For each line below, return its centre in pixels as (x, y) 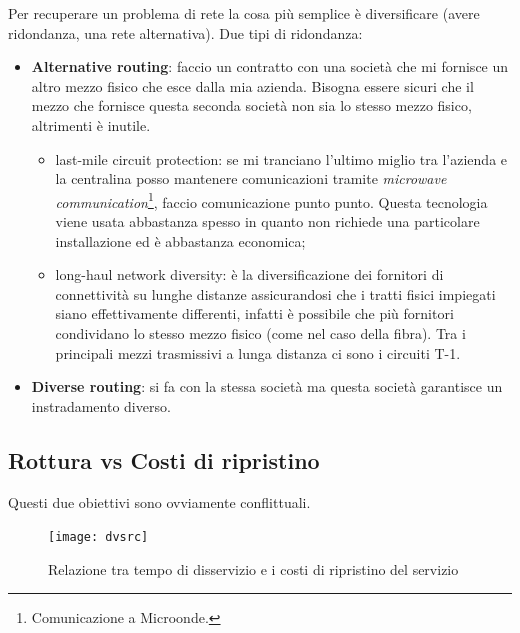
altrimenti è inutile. (91, 124)
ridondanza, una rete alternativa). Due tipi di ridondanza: (185, 32)
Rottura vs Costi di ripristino (164, 459)
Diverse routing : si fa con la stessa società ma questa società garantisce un (267, 386)
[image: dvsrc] (98, 537)
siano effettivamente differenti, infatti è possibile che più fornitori (254, 313)
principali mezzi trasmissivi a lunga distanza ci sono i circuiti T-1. (258, 352)
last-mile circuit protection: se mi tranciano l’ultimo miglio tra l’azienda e (281, 158)
